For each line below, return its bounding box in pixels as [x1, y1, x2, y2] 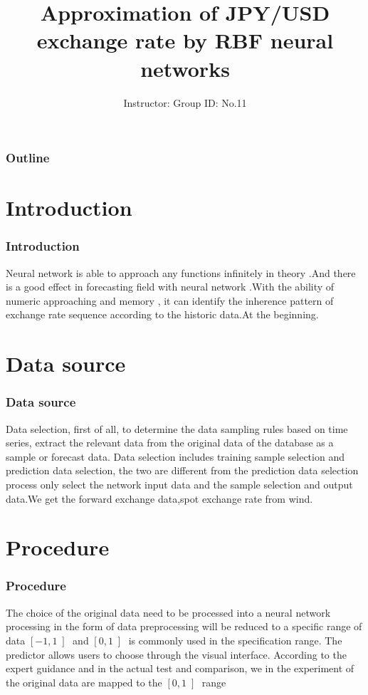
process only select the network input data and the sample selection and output [6, 476, 353, 491]
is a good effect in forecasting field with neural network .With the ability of [6, 279, 335, 294]
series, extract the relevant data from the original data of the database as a [6, 435, 334, 450]
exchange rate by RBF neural [36, 26, 334, 55]
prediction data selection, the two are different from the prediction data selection [6, 463, 359, 478]
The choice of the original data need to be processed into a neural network [6, 605, 331, 620]
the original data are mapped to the [6, 674, 162, 689]
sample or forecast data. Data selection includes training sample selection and [6, 449, 345, 464]
